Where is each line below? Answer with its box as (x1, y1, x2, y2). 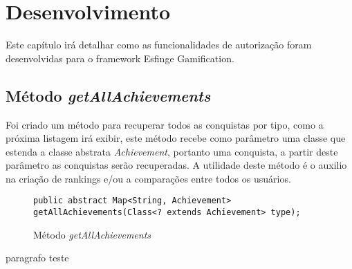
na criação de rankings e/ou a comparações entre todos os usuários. (6, 171, 291, 185)
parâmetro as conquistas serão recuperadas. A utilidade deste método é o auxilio (6, 158, 347, 172)
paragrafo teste (6, 250, 69, 265)
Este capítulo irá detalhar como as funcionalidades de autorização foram (6, 37, 312, 52)
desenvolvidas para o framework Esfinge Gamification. (6, 50, 234, 65)
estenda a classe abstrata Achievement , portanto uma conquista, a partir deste (6, 144, 338, 158)
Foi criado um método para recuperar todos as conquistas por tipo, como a (6, 117, 324, 131)
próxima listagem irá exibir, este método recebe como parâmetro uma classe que (6, 131, 346, 145)
